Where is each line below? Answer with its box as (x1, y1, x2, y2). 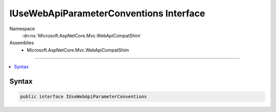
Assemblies (9, 40, 34, 46)
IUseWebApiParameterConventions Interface (9, 8, 205, 19)
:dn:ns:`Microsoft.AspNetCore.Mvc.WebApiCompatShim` (22, 32, 142, 38)
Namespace (9, 26, 35, 32)
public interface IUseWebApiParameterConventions (20, 94, 147, 100)
